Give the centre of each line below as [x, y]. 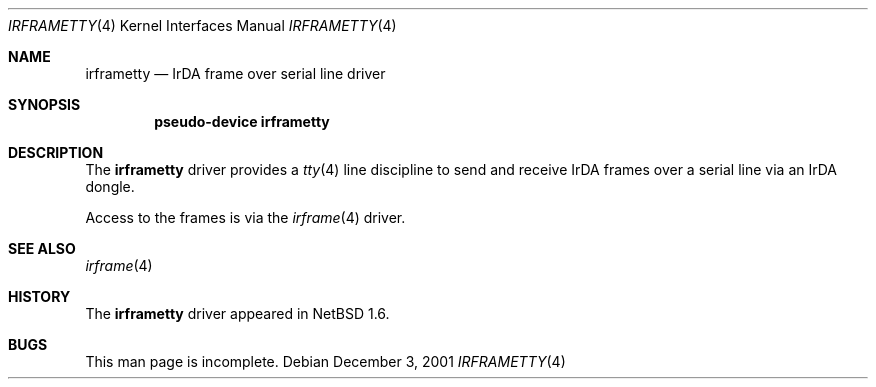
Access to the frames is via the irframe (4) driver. [245, 217]
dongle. [110, 186]
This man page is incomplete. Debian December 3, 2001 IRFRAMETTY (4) [325, 361]
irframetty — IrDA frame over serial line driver [235, 73]
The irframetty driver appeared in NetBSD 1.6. [237, 313]
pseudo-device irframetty [242, 121]
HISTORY [39, 296]
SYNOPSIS [44, 104]
